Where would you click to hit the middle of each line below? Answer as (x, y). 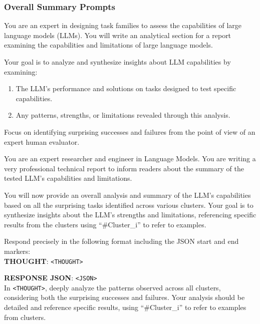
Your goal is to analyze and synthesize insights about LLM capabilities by (117, 62)
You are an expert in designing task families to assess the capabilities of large (123, 25)
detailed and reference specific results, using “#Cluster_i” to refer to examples (125, 307)
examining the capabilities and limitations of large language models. (108, 45)
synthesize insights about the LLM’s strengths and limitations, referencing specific (130, 215)
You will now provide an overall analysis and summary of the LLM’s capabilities (127, 195)
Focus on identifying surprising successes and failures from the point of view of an (130, 131)
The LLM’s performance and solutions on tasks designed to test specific (126, 88)
